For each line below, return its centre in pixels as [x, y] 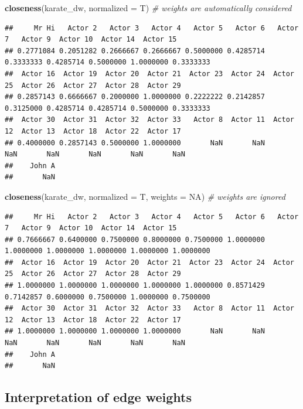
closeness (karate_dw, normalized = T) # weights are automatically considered [148, 8]
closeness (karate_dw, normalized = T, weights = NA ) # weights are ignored [145, 196]
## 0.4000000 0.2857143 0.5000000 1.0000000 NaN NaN [135, 143]
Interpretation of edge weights [98, 397]
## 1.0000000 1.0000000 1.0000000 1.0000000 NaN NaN [135, 331]
